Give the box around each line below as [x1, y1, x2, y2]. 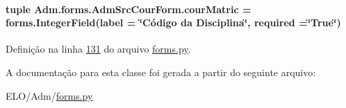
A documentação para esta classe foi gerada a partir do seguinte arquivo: [6, 64, 316, 79]
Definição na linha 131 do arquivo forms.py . [6, 42, 191, 56]
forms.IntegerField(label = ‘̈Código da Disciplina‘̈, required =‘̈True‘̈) [6, 15, 341, 30]
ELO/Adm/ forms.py [6, 88, 93, 102]
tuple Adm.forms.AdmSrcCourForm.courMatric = [6, 1, 252, 16]
